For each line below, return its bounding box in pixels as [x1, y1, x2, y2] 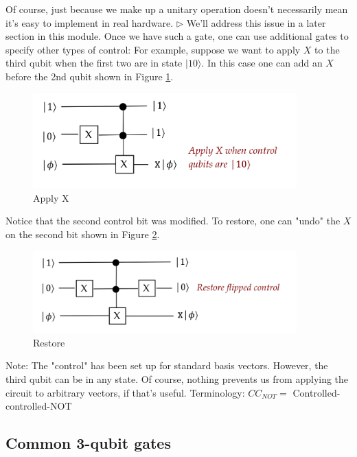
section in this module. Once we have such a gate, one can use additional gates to [5, 29, 349, 43]
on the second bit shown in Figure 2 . [5, 226, 160, 241]
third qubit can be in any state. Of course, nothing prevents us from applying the [5, 372, 349, 386]
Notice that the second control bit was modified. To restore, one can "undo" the [5, 213, 341, 228]
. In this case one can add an [201, 56, 323, 70]
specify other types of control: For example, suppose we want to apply [5, 42, 301, 56]
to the [314, 42, 340, 56]
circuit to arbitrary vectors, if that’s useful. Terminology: [5, 385, 245, 399]
